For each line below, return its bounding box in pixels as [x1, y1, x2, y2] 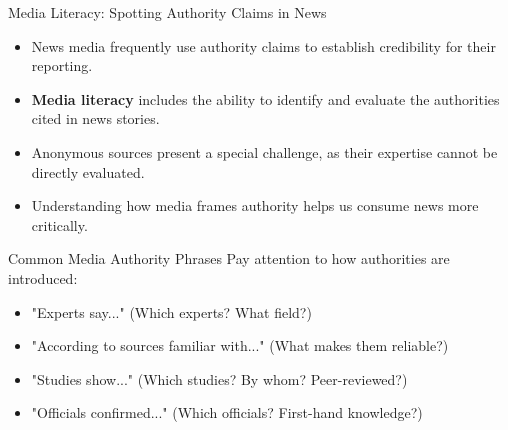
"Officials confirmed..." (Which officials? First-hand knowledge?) [31, 402, 423, 423]
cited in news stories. [31, 108, 160, 129]
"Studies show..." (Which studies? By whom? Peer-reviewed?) [31, 368, 408, 389]
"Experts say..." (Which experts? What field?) [31, 301, 312, 322]
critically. [31, 214, 88, 235]
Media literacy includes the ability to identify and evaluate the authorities [31, 88, 500, 109]
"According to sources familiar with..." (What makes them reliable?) [31, 335, 449, 356]
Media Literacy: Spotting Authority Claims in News [8, 2, 327, 22]
